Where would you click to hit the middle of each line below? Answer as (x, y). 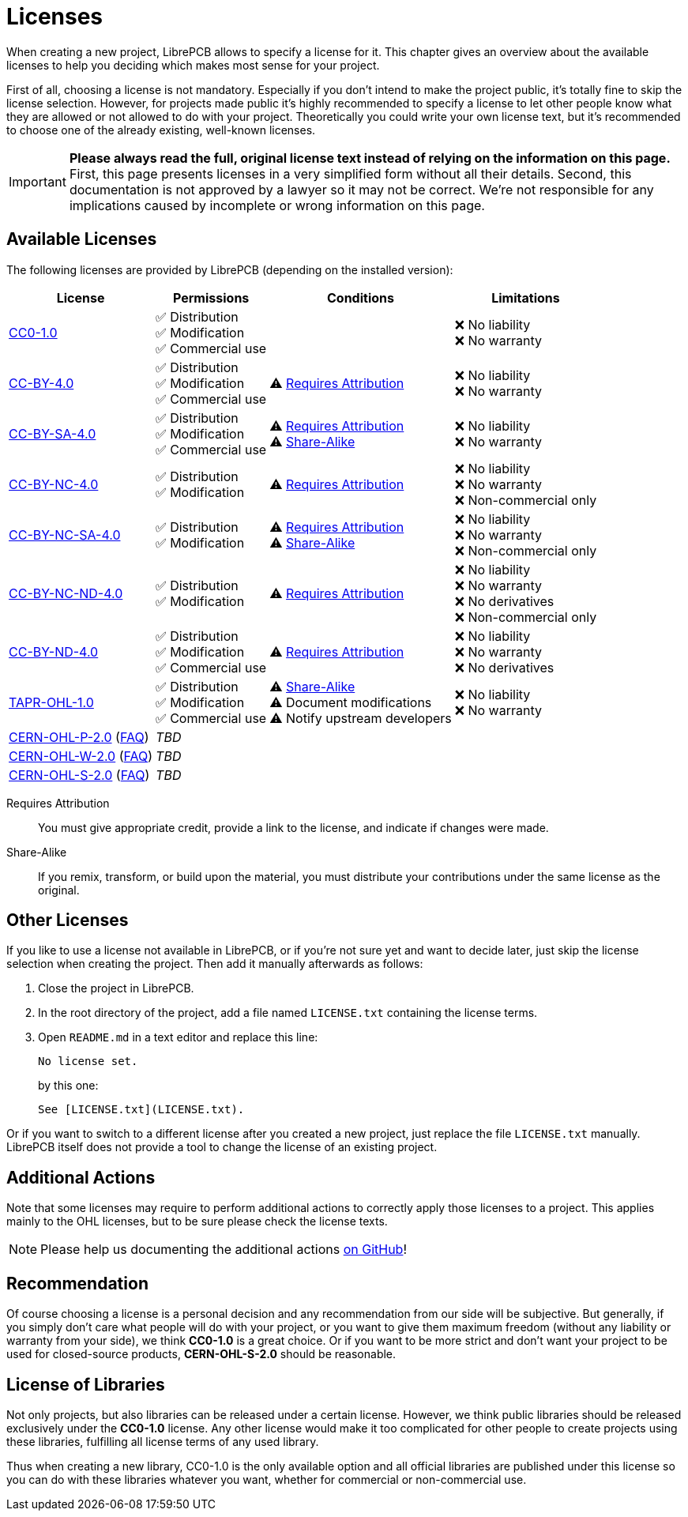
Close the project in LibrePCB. (116, 988)
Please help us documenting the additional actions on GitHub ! (224, 1250)
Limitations (526, 297)
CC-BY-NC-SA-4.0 (65, 535)
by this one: (68, 1086)
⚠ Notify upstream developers (361, 718)
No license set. (88, 1062)
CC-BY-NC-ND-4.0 (66, 593)
